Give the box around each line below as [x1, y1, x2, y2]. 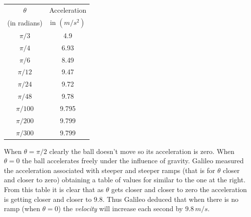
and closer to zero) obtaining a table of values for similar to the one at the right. [4, 174, 246, 185]
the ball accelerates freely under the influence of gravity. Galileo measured [22, 155, 244, 166]
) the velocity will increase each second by [58, 203, 183, 214]
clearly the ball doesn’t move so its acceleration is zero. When [49, 146, 235, 156]
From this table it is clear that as [4, 184, 104, 195]
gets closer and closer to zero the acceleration [111, 184, 247, 195]
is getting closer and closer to [4, 194, 92, 204]
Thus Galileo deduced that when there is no [107, 194, 239, 204]
